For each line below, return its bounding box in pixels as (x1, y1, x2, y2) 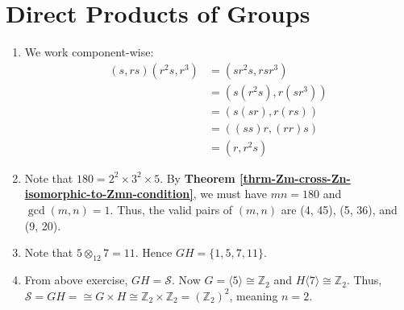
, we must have (193, 185, 268, 202)
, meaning (229, 287, 278, 304)
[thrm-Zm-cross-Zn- (239, 169, 351, 186)
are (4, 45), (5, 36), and (281, 201, 398, 218)
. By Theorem (160, 169, 235, 186)
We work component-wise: (24, 43, 154, 60)
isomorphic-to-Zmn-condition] (24, 185, 194, 202)
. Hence (135, 244, 173, 261)
